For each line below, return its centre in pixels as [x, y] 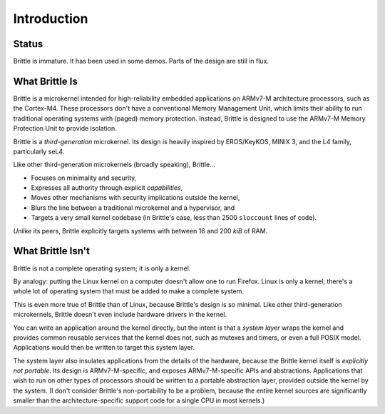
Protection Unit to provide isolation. [65, 128]
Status [28, 44]
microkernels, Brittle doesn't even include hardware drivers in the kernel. [120, 315]
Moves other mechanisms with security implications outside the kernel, [135, 198]
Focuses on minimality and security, [84, 178]
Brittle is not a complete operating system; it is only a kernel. [102, 268]
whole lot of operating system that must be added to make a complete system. [128, 291]
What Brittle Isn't [52, 251]
